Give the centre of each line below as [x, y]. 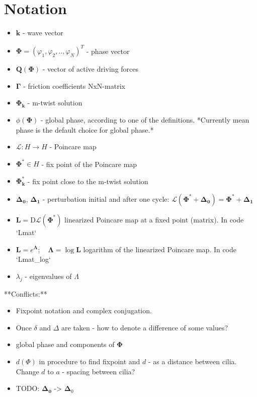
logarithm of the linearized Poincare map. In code [160, 249]
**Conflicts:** [26, 293]
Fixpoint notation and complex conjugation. [84, 310]
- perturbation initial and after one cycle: [106, 198]
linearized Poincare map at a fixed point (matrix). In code [154, 219]
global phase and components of [65, 344]
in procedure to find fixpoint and [90, 361]
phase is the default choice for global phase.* [85, 129]
